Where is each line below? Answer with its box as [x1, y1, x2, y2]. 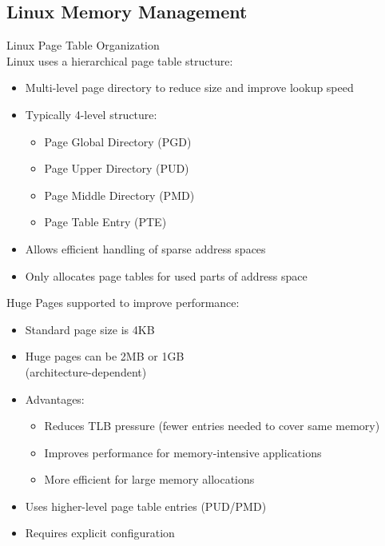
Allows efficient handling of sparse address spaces [25, 240, 266, 257]
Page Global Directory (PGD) [44, 133, 192, 149]
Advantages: [25, 390, 85, 407]
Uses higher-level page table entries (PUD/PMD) [25, 497, 267, 514]
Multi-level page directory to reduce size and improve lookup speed [25, 79, 354, 96]
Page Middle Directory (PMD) [44, 186, 195, 203]
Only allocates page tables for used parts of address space [25, 267, 308, 284]
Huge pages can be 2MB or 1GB [25, 348, 185, 365]
